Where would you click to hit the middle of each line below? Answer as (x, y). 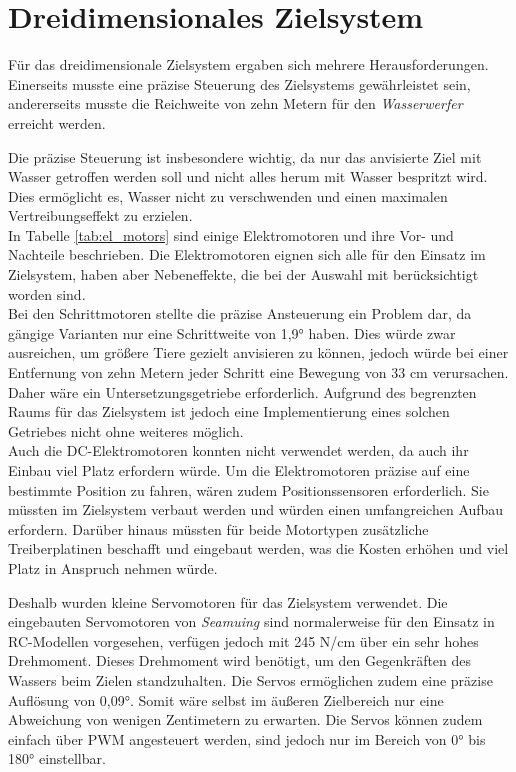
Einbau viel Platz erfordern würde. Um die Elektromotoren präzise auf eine (239, 470)
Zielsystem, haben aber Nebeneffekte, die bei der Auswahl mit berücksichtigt (243, 274)
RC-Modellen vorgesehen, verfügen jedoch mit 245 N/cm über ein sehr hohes (243, 640)
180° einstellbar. (57, 758)
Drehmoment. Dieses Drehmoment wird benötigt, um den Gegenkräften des (240, 660)
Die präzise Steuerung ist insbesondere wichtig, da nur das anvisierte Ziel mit (245, 156)
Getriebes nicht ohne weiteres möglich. (126, 430)
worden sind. (47, 293)
